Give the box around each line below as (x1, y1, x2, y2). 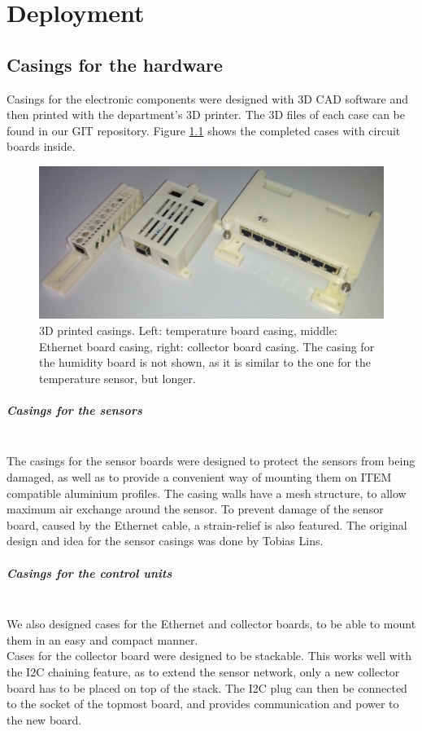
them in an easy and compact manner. (7, 631, 198, 648)
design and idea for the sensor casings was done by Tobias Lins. (7, 532, 324, 549)
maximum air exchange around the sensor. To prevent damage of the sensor (7, 500, 384, 517)
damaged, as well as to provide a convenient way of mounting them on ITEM (7, 469, 392, 486)
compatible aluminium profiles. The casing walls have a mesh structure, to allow (7, 484, 407, 501)
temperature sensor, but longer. (39, 369, 196, 386)
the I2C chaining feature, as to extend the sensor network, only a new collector (7, 663, 400, 680)
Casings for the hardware (7, 51, 223, 77)
